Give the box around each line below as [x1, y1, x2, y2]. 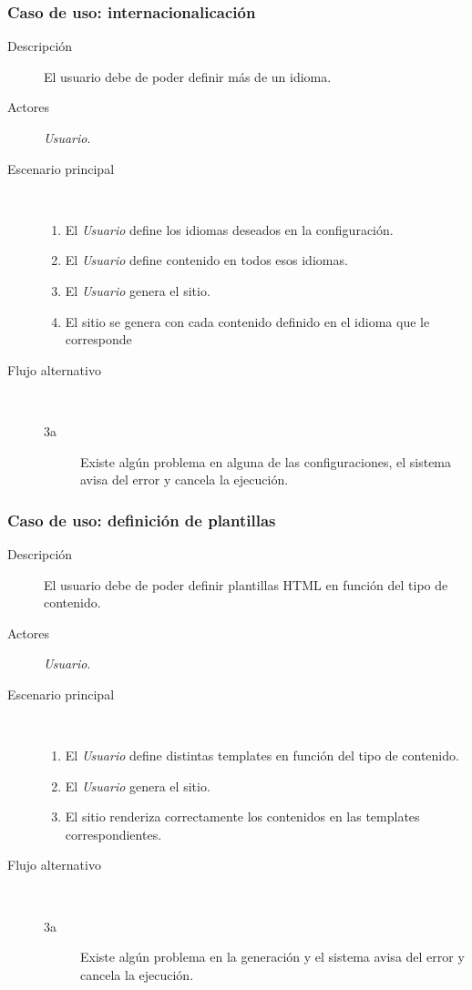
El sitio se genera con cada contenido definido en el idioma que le [65, 311, 430, 331]
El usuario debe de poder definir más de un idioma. [44, 66, 332, 86]
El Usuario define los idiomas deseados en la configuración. [65, 219, 394, 239]
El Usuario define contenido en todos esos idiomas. [65, 250, 348, 270]
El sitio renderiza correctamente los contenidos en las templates [65, 807, 420, 826]
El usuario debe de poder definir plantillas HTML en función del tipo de [44, 575, 448, 594]
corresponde [65, 330, 132, 349]
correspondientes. [65, 824, 162, 843]
